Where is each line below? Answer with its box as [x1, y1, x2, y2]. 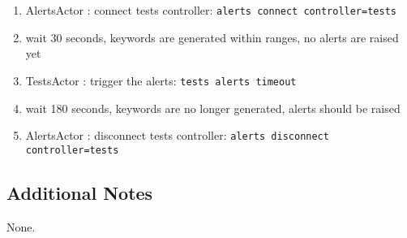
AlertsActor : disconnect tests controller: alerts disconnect [25, 127, 329, 144]
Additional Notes [6, 180, 153, 205]
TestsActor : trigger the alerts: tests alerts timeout [25, 71, 297, 89]
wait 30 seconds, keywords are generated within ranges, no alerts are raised [25, 28, 399, 45]
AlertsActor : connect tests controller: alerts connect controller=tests [25, 2, 396, 18]
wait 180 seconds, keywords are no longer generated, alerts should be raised [25, 99, 401, 116]
